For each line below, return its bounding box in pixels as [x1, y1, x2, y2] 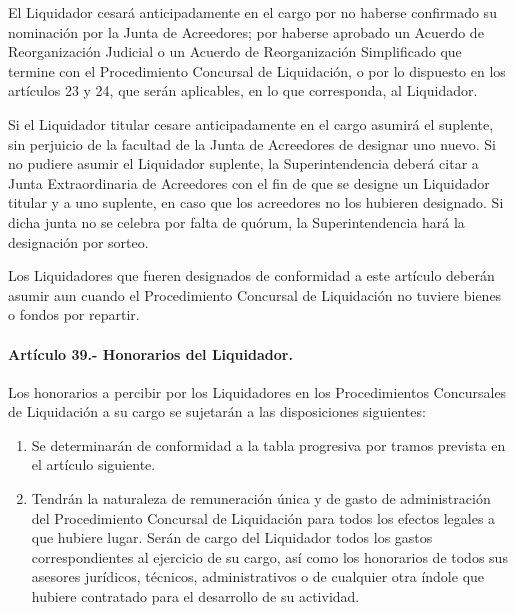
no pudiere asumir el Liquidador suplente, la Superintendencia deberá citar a [8, 153, 479, 174]
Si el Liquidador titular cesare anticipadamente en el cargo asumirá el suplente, [8, 113, 494, 134]
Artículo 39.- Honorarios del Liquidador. [8, 343, 293, 364]
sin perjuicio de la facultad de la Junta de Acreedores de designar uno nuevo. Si [8, 133, 496, 154]
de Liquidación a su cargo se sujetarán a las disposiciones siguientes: [8, 401, 426, 422]
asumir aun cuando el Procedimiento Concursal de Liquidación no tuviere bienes [8, 284, 502, 305]
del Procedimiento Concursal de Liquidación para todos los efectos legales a [31, 507, 496, 528]
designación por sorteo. [8, 231, 149, 252]
